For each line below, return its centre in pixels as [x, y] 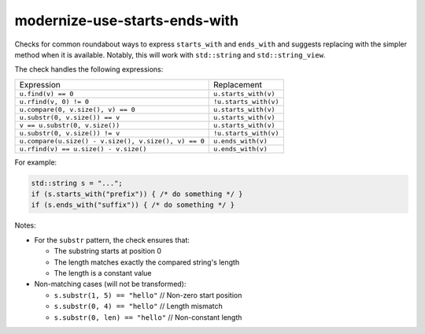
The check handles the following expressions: [89, 69]
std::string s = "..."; [77, 183]
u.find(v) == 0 [46, 93]
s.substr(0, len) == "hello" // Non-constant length [148, 317]
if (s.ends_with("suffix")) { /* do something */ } [133, 205]
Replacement [238, 84]
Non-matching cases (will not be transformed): [110, 284]
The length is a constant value [103, 273]
